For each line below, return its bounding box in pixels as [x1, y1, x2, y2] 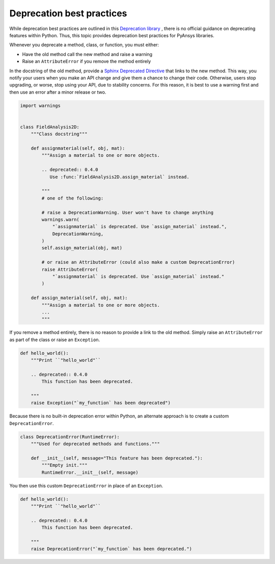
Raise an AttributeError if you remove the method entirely [22, 59, 151, 65]
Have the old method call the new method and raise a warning [22, 51, 153, 57]
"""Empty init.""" [41, 462, 88, 468]
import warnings [20, 102, 61, 108]
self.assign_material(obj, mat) [41, 245, 122, 251]
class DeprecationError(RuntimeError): [20, 434, 120, 440]
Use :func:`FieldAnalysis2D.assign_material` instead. [49, 174, 189, 180]
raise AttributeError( [41, 266, 99, 272]
